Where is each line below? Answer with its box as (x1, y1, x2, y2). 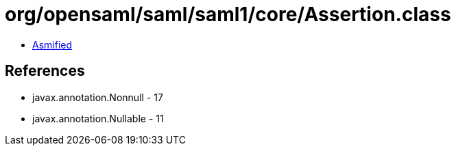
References (5, 62, 85, 80)
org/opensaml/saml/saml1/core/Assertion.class (5, 3, 451, 26)
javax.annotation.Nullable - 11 (32, 112, 164, 124)
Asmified (32, 38, 73, 51)
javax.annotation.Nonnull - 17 (32, 91, 163, 103)
